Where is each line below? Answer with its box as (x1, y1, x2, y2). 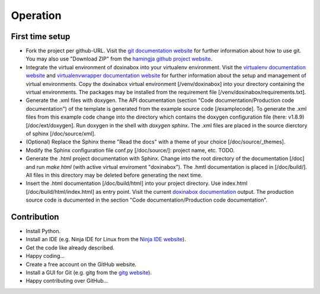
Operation (11, 9, 62, 22)
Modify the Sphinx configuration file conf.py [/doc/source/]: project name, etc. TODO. (25, 146, 235, 154)
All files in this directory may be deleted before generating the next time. (25, 171, 203, 178)
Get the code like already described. (25, 244, 115, 251)
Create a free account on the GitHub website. (25, 261, 137, 268)
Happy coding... (25, 253, 65, 260)
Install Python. (25, 228, 61, 234)
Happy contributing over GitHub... (25, 277, 108, 285)
